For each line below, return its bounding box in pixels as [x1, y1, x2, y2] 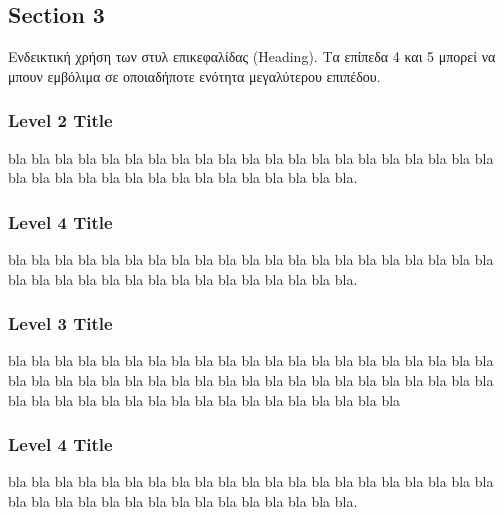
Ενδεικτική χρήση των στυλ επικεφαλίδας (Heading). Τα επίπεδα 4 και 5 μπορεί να [8, 46, 496, 67]
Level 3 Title [8, 311, 113, 336]
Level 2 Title [8, 108, 113, 133]
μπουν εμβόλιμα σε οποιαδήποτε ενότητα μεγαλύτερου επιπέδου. [8, 65, 381, 86]
